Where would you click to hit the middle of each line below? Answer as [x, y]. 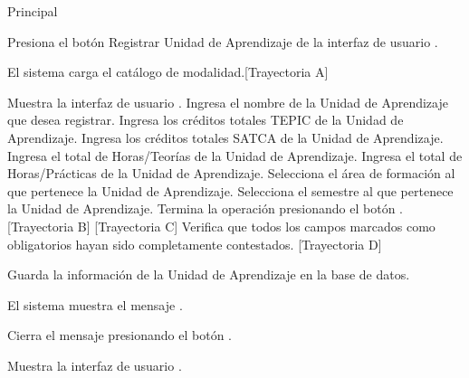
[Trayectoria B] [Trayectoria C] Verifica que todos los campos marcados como [221, 226]
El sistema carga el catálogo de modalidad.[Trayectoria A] [168, 72]
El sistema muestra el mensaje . [95, 304]
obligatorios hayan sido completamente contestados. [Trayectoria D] [195, 244]
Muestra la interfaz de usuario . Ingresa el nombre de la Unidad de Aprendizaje [228, 102]
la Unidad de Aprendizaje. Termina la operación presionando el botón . [206, 208]
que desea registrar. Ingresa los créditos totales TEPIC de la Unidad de [206, 120]
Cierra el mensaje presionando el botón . [120, 335]
